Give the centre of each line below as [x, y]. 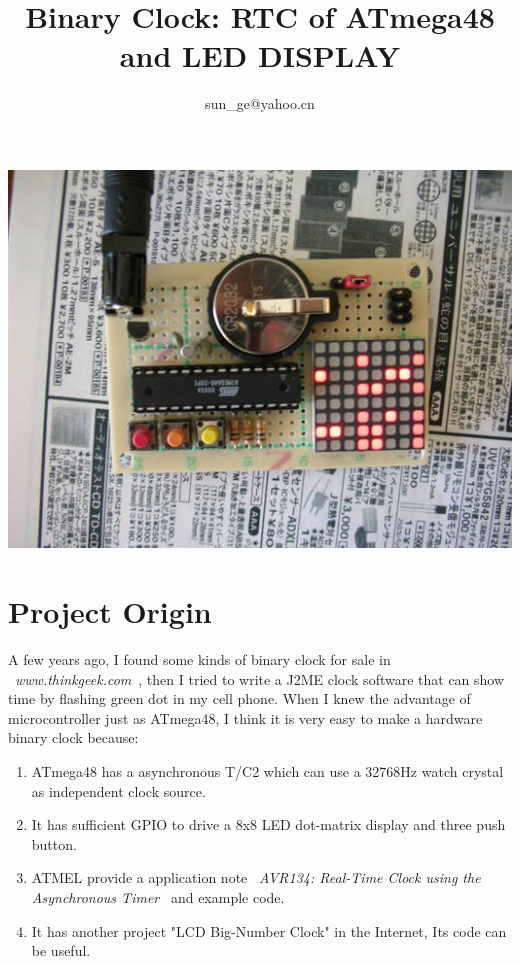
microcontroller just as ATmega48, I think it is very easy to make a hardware [245, 717]
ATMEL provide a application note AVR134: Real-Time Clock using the [256, 877]
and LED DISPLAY [260, 55]
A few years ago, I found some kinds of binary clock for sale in [199, 659]
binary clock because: [73, 737]
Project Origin [110, 611]
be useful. [61, 950]
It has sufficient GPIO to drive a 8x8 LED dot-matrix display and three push [268, 824]
